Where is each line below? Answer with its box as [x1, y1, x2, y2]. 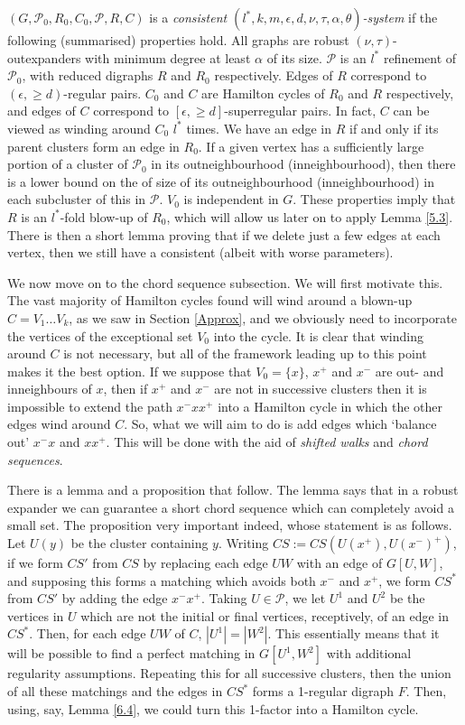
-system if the [362, 8, 438, 26]
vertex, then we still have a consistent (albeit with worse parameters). [7, 243, 394, 262]
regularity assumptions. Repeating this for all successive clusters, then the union [7, 664, 451, 683]
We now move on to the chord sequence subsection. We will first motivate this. [7, 273, 443, 292]
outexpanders [7, 48, 81, 67]
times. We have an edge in [186, 118, 332, 137]
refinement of [383, 48, 457, 67]
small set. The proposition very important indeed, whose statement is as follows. [7, 516, 452, 534]
